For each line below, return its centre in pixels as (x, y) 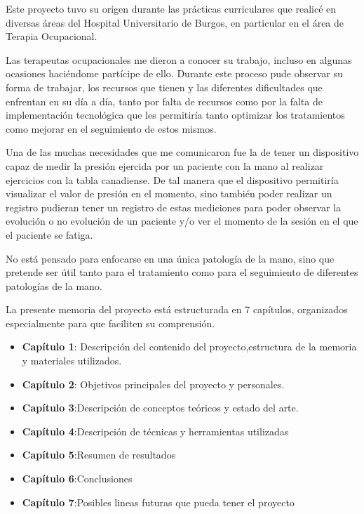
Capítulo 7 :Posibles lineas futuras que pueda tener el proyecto (158, 502)
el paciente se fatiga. (49, 234)
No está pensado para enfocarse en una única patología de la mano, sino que (170, 258)
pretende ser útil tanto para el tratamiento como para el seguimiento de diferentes (182, 272)
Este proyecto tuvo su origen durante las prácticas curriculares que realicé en (171, 8)
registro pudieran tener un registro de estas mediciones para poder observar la (174, 207)
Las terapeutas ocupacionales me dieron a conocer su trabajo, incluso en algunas (179, 59)
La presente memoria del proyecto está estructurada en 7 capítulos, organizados (177, 309)
